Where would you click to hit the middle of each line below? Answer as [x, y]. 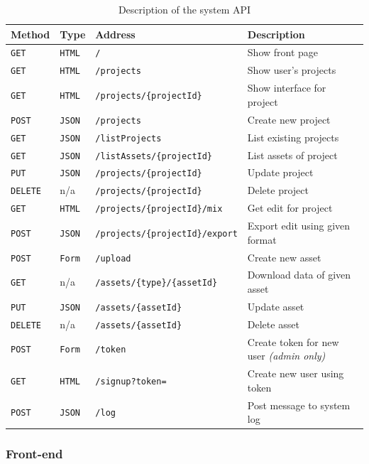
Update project [280, 172]
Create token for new [293, 341]
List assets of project [292, 155]
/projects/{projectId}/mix [159, 209]
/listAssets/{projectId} [154, 156]
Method [31, 34]
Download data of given [299, 275]
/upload [113, 258]
